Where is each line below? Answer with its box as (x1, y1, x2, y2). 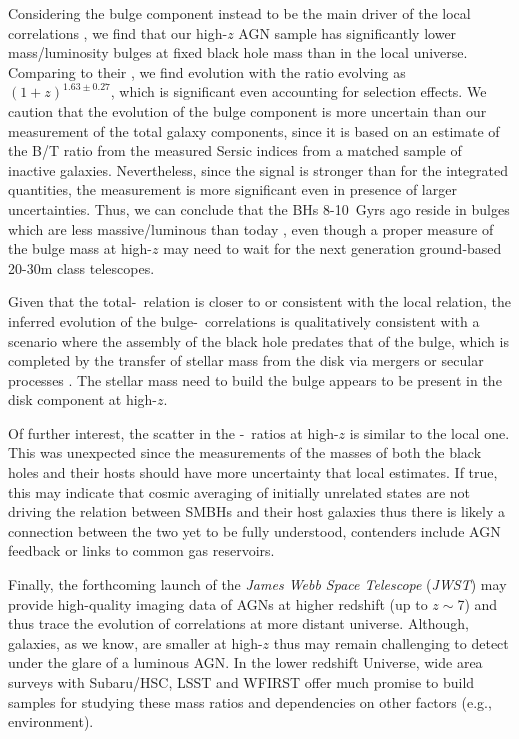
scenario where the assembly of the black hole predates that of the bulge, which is (8, 330, 509, 351)
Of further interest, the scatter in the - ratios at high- (8, 422, 339, 443)
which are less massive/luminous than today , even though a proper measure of (8, 218, 494, 239)
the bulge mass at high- (8, 238, 153, 259)
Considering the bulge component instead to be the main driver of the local (8, 3, 471, 23)
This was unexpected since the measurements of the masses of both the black (8, 442, 482, 463)
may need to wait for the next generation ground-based (163, 238, 502, 259)
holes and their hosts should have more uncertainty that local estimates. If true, (8, 462, 498, 483)
